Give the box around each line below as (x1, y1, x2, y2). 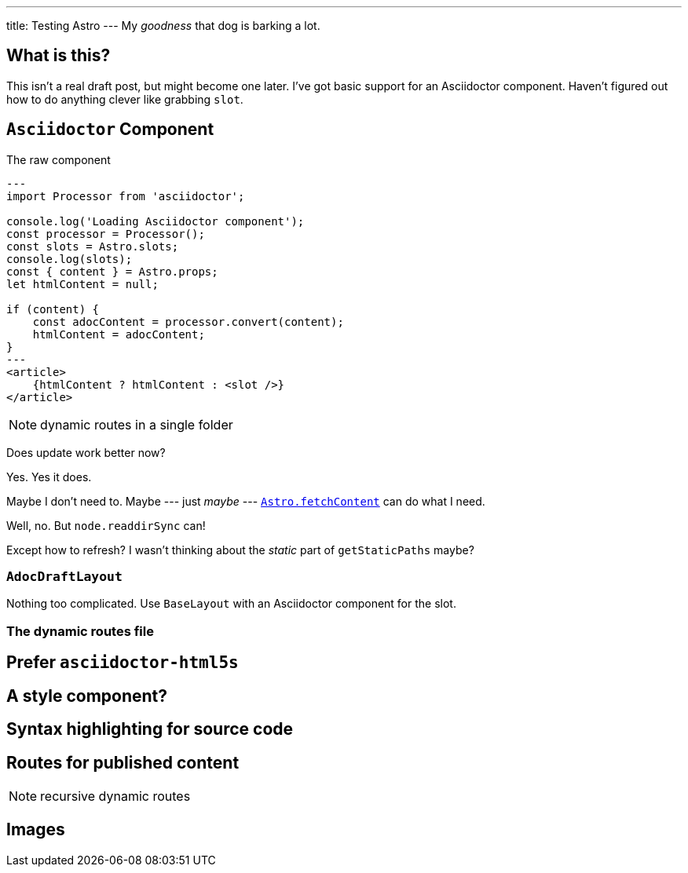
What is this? (6, 46, 111, 66)
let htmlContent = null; (6, 277, 159, 290)
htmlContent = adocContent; (32, 327, 205, 341)
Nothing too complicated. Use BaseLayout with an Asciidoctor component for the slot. (6, 597, 456, 611)
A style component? (6, 685, 168, 706)
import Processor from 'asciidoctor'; (6, 189, 245, 203)
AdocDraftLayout (6, 569, 123, 585)
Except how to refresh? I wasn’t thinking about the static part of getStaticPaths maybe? (6, 542, 474, 557)
